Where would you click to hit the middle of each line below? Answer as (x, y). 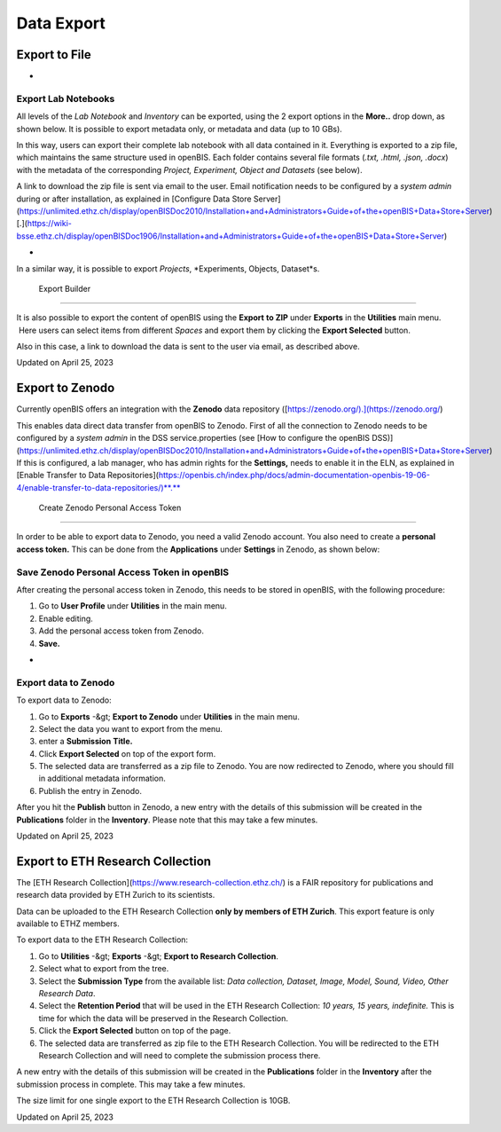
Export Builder (65, 288)
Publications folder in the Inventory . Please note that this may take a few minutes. (167, 820)
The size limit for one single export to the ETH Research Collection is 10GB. (153, 1101)
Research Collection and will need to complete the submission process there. (180, 1055)
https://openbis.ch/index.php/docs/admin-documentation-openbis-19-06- (294, 476)
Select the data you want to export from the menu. (131, 728)
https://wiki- (50, 224)
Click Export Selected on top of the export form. (127, 753)
